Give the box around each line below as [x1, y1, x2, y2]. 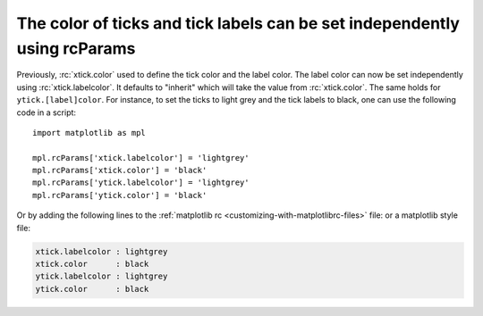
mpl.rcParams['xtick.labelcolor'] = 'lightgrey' [32, 153, 250, 162]
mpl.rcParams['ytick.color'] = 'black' [32, 190, 208, 200]
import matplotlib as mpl [32, 128, 147, 137]
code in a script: [16, 107, 76, 118]
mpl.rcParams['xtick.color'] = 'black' [32, 165, 208, 176]
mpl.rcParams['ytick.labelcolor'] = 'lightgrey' [32, 178, 250, 187]
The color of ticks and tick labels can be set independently [16, 13, 461, 33]
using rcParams [16, 38, 136, 58]
